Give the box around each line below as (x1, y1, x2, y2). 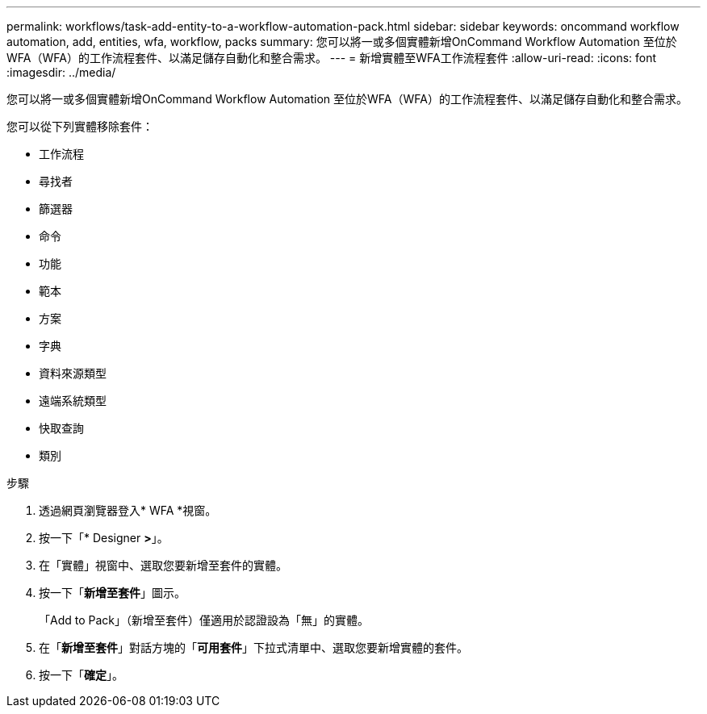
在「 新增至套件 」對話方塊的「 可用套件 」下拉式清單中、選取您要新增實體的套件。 (39, 641, 468, 654)
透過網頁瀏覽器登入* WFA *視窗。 (39, 503, 217, 517)
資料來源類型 (39, 366, 107, 380)
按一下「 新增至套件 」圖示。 (39, 586, 186, 599)
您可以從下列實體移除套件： (6, 119, 153, 133)
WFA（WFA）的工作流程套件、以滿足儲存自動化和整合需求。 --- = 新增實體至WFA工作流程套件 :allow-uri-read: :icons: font (6, 51, 657, 65)
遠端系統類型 (39, 394, 107, 407)
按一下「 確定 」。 (39, 668, 123, 682)
